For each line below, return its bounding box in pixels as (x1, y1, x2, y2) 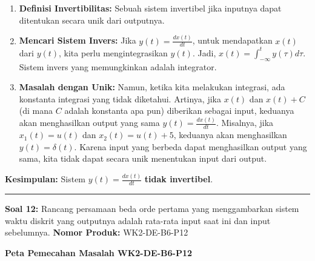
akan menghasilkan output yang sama (19, 116, 160, 129)
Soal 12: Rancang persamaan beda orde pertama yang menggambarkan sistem (5, 202, 299, 215)
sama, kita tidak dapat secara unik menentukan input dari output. (19, 152, 267, 165)
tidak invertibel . (144, 173, 213, 185)
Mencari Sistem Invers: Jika (19, 34, 136, 47)
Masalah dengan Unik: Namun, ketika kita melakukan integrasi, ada (19, 81, 285, 93)
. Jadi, (192, 46, 216, 59)
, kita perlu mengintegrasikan (59, 46, 168, 59)
